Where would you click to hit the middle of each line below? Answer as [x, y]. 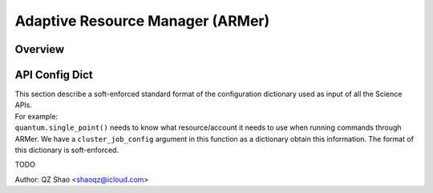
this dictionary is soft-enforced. [67, 150]
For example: [36, 116]
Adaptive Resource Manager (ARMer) [142, 21]
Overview [40, 49]
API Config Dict [54, 75]
